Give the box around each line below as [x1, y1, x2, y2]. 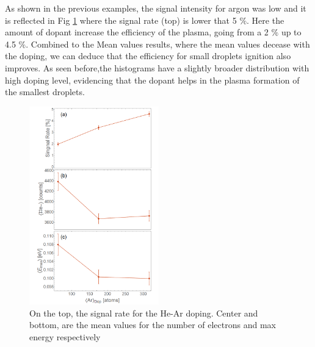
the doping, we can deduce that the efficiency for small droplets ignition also [5, 49, 291, 62]
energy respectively [29, 331, 101, 343]
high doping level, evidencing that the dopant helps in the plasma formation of [5, 73, 300, 86]
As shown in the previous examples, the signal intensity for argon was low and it [5, 2, 306, 14]
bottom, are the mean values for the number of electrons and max [29, 318, 276, 331]
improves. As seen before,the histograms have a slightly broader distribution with [5, 61, 310, 74]
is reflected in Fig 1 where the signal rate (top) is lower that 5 [5, 13, 237, 26]
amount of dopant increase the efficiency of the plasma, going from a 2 [5, 26, 269, 38]
